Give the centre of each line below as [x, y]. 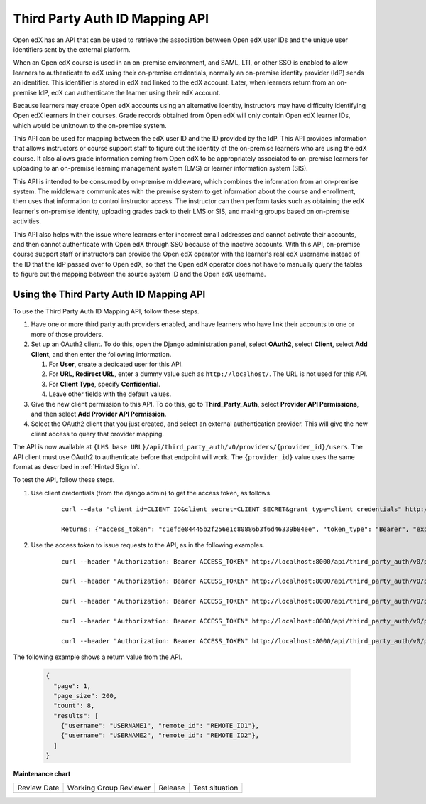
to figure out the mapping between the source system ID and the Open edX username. [140, 274]
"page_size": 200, [85, 696]
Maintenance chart [42, 774]
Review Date [38, 788]
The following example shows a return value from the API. [98, 657]
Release [172, 788]
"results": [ [76, 715]
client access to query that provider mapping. [98, 434]
